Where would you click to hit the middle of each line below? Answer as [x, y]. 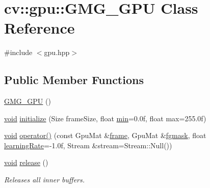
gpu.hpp [57, 52]
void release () [26, 162]
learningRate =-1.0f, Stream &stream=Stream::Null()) [88, 145]
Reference [40, 28]
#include [18, 52]
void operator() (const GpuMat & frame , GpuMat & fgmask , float [105, 135]
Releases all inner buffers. [45, 180]
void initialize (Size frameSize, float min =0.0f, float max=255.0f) [105, 118]
